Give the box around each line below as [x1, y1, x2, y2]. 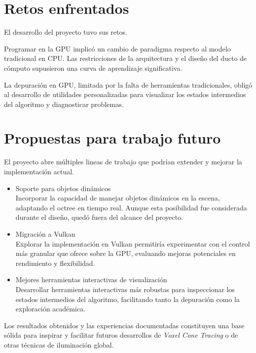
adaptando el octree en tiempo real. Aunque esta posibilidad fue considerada [15, 202, 247, 212]
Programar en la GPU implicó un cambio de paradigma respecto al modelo [4, 43, 231, 53]
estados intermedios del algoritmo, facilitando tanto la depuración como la [15, 294, 240, 304]
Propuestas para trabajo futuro [4, 128, 221, 148]
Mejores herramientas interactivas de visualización [15, 274, 167, 285]
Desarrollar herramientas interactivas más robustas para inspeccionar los [15, 284, 235, 294]
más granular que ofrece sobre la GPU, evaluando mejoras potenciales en [15, 248, 236, 258]
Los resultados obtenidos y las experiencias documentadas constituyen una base [4, 320, 245, 330]
